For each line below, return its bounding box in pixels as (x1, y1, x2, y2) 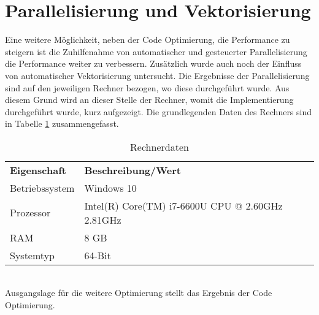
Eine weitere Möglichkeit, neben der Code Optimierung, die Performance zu (5, 33, 290, 46)
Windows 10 (84, 180, 137, 195)
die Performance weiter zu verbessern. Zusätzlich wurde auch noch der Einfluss (5, 57, 302, 70)
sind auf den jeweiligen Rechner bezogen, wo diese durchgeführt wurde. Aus (5, 81, 290, 94)
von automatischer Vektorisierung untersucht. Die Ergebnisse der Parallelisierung (5, 69, 310, 82)
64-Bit (84, 248, 111, 262)
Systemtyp (10, 248, 55, 262)
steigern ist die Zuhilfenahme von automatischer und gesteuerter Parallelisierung (5, 45, 307, 58)
